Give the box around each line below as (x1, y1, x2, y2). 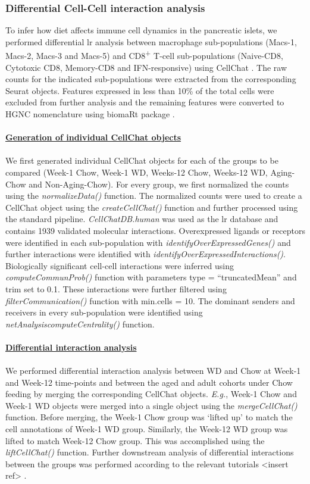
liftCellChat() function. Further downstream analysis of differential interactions (5, 446, 294, 458)
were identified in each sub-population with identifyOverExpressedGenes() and (5, 236, 291, 248)
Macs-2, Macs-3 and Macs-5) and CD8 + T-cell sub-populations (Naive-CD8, (5, 48, 283, 62)
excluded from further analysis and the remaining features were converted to (5, 96, 284, 108)
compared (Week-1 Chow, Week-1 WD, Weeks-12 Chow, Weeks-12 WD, (5, 166, 268, 178)
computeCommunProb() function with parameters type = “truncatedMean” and (5, 271, 297, 283)
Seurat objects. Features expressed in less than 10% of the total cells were (5, 84, 274, 96)
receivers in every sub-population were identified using (5, 306, 203, 318)
